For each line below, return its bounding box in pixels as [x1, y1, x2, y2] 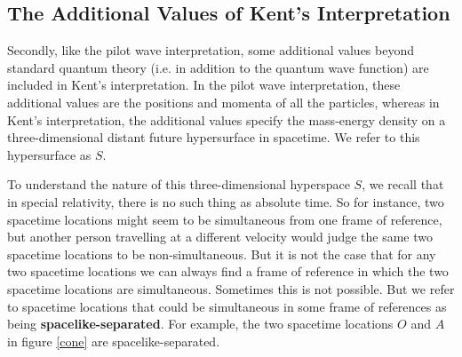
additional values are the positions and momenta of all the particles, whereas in [7, 92, 440, 111]
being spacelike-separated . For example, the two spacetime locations [7, 314, 394, 333]
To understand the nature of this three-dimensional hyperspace [7, 175, 350, 194]
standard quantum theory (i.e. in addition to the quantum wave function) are [7, 58, 429, 76]
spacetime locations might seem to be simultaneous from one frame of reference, [7, 210, 442, 228]
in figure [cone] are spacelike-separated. [7, 331, 220, 350]
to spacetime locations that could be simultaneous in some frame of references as [7, 297, 447, 315]
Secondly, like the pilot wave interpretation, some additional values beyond [7, 41, 414, 59]
